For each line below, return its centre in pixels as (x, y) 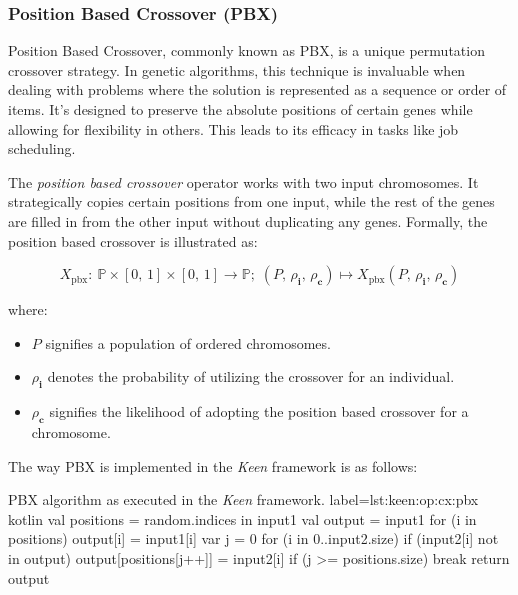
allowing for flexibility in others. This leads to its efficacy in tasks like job (233, 128)
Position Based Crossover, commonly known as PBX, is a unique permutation (246, 50)
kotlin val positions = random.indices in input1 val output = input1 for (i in (242, 518)
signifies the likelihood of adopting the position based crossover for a (259, 411)
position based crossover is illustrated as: (133, 240)
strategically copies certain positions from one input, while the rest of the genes (251, 201)
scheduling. (42, 148)
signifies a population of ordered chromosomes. (188, 342)
